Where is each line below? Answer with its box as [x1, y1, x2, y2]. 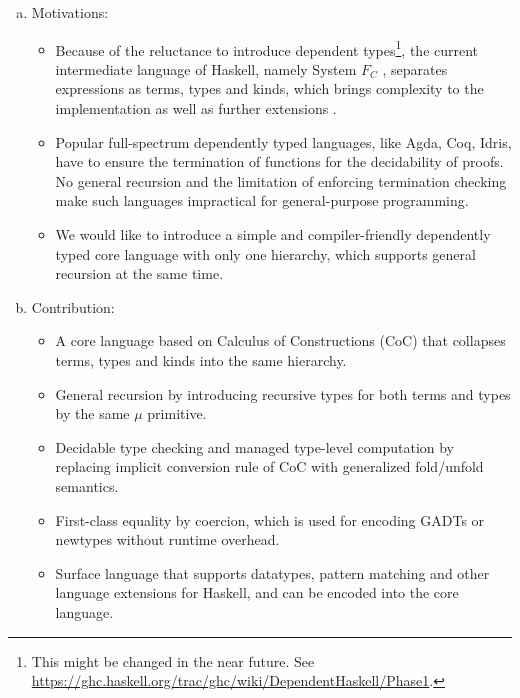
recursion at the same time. [55, 263, 224, 284]
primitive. [147, 403, 207, 424]
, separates [382, 58, 448, 79]
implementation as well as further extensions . [55, 98, 337, 119]
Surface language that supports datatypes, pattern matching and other [55, 562, 490, 583]
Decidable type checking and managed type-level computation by [55, 436, 455, 457]
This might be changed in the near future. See [31, 650, 315, 671]
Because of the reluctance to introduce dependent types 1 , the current [55, 36, 479, 60]
